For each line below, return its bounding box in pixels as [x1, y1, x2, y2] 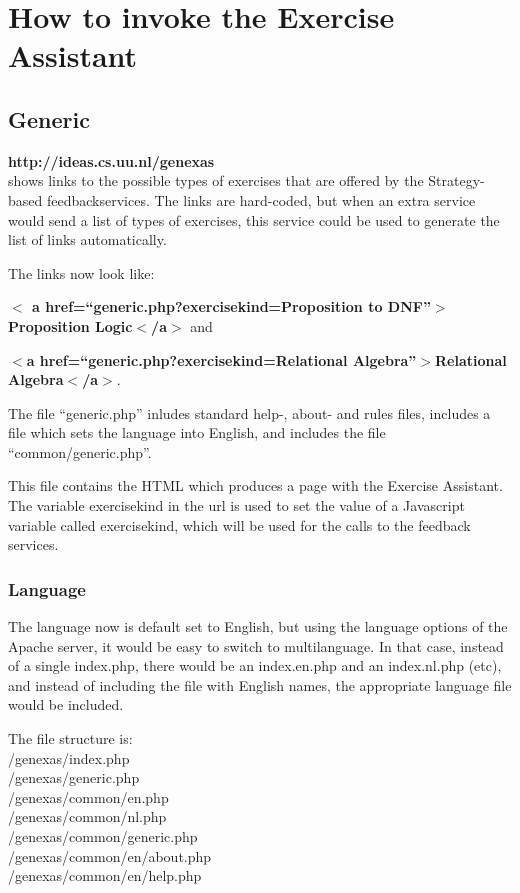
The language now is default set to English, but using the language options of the [8, 616, 508, 637]
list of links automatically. [8, 229, 167, 250]
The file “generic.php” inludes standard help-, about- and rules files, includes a [8, 402, 491, 423]
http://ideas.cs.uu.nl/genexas [8, 150, 215, 171]
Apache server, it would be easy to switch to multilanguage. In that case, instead [8, 635, 504, 656]
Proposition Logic [8, 315, 133, 336]
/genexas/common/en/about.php [8, 845, 212, 866]
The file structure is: [8, 728, 133, 749]
